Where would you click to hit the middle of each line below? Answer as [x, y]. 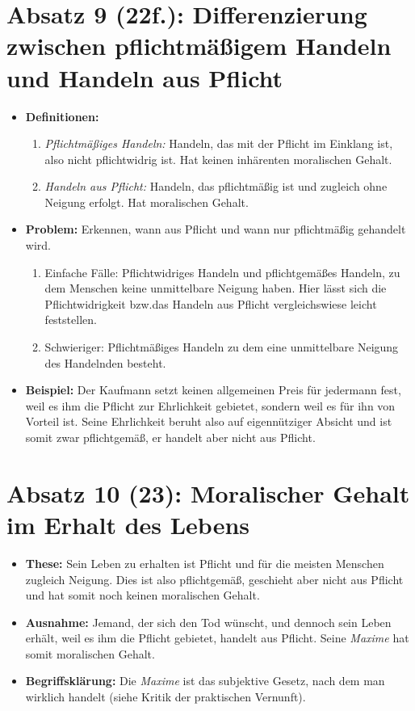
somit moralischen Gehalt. [90, 653]
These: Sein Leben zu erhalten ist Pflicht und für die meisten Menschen [205, 563]
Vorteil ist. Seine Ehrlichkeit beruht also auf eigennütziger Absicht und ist [209, 421]
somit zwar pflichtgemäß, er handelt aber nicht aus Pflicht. [170, 437]
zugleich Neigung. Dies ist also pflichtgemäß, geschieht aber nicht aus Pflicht [214, 579]
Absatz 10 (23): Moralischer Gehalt [208, 492]
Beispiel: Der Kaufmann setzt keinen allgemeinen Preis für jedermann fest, [213, 390]
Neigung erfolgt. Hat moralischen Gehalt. [147, 202]
